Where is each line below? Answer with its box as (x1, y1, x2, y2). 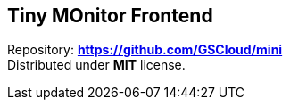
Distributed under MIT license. (7, 57, 186, 73)
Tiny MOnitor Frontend (7, 4, 213, 27)
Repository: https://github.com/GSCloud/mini (7, 42, 283, 58)
